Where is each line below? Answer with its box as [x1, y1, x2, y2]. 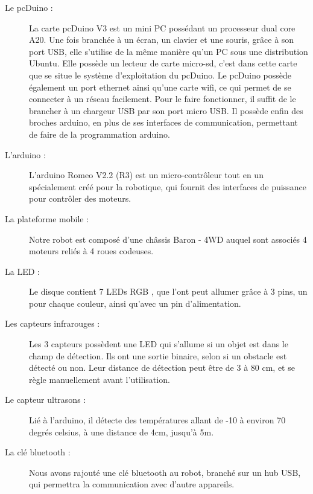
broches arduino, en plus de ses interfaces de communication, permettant [29, 116, 298, 129]
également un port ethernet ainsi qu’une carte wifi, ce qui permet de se [29, 80, 291, 93]
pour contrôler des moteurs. [29, 192, 131, 205]
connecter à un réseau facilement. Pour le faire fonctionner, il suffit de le [29, 92, 296, 105]
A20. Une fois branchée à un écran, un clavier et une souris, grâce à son [29, 33, 294, 46]
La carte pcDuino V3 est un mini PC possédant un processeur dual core [29, 21, 296, 34]
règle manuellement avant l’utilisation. [29, 373, 170, 385]
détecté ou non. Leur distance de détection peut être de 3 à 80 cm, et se [29, 361, 295, 374]
